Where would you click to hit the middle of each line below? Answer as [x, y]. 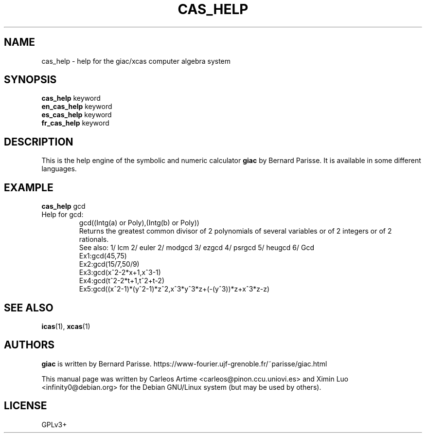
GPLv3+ [54, 424]
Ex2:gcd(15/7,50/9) [109, 264]
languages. [59, 169]
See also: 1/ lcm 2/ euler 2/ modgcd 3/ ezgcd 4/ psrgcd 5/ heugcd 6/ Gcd [196, 248]
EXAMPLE [29, 187]
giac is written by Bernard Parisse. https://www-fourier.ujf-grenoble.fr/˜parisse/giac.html [184, 364]
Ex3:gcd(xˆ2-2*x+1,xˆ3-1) [120, 273]
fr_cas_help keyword [75, 123]
